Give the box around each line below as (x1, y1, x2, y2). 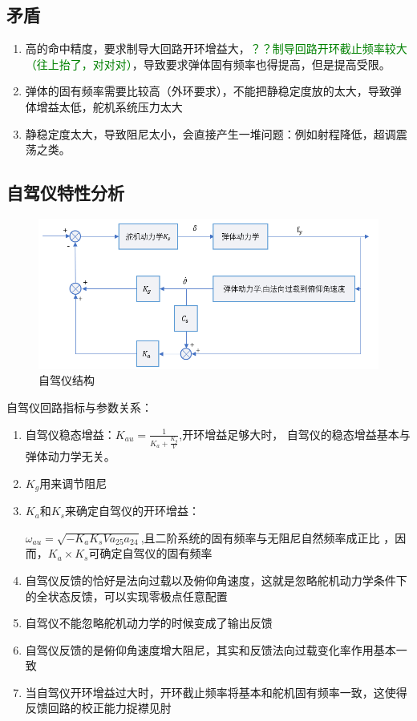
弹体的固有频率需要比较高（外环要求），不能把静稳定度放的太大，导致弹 (25, 83, 402, 99)
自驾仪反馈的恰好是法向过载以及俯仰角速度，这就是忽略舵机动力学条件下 (25, 571, 407, 588)
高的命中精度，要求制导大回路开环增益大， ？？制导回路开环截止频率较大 (25, 40, 407, 57)
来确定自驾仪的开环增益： (64, 502, 200, 519)
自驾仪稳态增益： (25, 425, 115, 442)
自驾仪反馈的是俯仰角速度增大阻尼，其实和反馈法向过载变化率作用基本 (25, 641, 396, 658)
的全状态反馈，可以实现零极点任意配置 (25, 587, 228, 604)
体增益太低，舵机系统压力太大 (25, 98, 183, 115)
